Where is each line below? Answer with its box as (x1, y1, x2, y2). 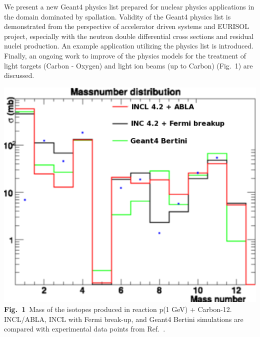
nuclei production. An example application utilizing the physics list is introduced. (4, 40, 253, 51)
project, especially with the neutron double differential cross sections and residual (4, 30, 254, 41)
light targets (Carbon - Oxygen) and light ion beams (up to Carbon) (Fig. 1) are (4, 60, 253, 70)
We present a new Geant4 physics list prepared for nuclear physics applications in (4, 1, 254, 11)
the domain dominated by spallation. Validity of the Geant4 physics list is (4, 11, 231, 21)
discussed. (4, 70, 34, 80)
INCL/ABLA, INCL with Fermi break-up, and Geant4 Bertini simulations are (4, 313, 243, 324)
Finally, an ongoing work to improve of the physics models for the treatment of (4, 50, 246, 60)
